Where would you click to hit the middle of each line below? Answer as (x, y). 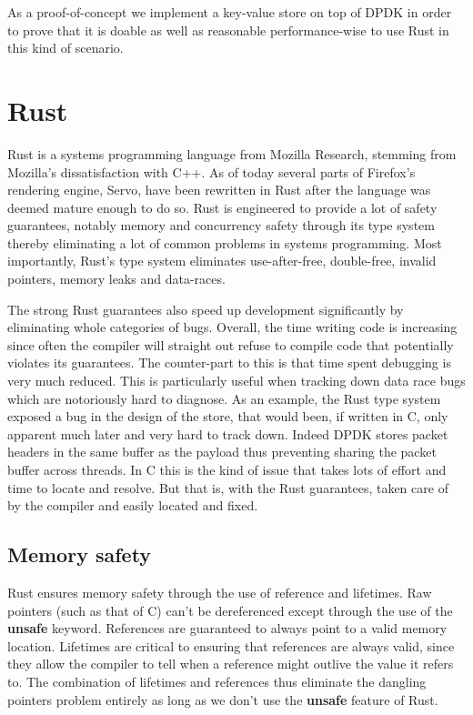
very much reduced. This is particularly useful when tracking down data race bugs (236, 381)
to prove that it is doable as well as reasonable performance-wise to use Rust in (228, 30)
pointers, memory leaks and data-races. (116, 279)
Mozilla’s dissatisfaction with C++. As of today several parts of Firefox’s (211, 171)
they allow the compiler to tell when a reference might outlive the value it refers (231, 664)
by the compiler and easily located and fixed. (133, 505)
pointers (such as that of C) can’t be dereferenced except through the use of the (230, 610)
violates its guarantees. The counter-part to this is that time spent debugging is (229, 363)
